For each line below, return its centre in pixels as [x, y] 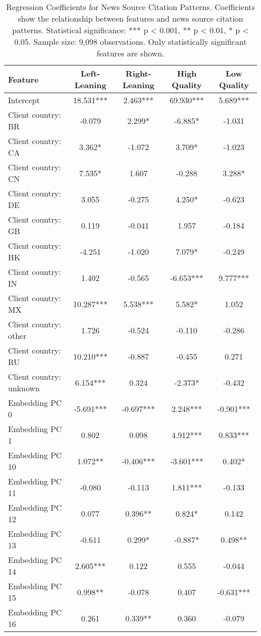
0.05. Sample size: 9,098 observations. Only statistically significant [130, 42]
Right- [139, 73]
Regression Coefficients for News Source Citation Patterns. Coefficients [130, 7]
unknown [24, 388]
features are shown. [130, 53]
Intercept [24, 100]
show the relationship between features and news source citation [130, 18]
